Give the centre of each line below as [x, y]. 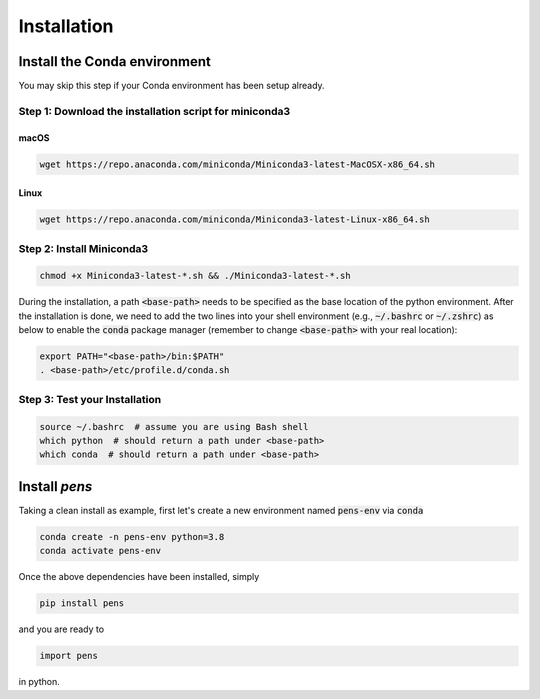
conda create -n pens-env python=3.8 [132, 536]
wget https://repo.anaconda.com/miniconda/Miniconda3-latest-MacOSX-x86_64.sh [237, 164]
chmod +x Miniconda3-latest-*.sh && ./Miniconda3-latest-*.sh [195, 276]
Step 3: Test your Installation [90, 399]
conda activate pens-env [100, 551]
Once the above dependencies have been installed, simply [139, 577]
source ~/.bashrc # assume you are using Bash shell [174, 426]
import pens [69, 656]
